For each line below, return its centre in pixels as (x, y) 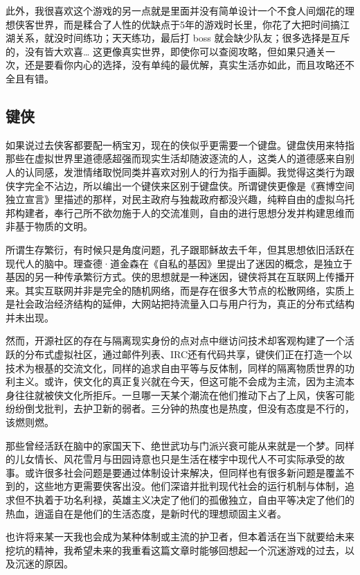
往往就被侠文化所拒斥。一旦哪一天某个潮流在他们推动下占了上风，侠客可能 (184, 395)
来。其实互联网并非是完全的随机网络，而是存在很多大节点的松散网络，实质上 (180, 290)
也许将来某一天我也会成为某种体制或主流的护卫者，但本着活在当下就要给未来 (180, 537)
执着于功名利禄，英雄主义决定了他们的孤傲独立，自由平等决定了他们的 (194, 500)
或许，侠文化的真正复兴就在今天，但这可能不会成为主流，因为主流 (194, 381)
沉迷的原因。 (44, 564)
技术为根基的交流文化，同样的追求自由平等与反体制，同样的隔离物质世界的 (175, 368)
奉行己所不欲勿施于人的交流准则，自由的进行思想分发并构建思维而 (204, 212)
